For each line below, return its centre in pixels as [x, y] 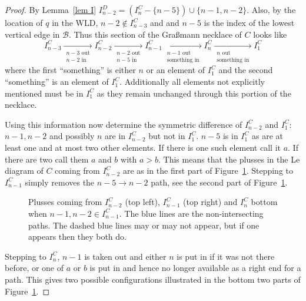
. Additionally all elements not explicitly [192, 82]
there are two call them [47, 159]
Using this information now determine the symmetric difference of [124, 124]
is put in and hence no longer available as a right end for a [195, 268]
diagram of [24, 171]
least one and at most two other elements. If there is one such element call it [143, 148]
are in [115, 136]
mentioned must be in [44, 93]
